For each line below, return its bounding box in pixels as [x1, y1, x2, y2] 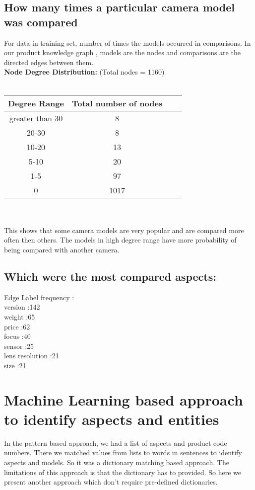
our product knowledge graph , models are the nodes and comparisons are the [4, 47, 241, 58]
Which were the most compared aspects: [4, 268, 216, 284]
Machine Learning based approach [4, 389, 243, 409]
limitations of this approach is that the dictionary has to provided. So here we [4, 467, 242, 477]
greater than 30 [9, 112, 63, 124]
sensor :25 [4, 340, 34, 351]
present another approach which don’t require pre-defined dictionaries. [4, 477, 218, 487]
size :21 [4, 360, 26, 370]
